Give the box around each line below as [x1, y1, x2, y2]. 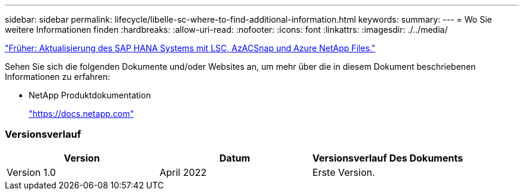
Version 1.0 [7, 166, 56, 178]
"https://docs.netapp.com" [29, 109, 134, 119]
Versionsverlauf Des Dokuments [312, 151, 463, 164]
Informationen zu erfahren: [5, 72, 111, 82]
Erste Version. [312, 166, 375, 178]
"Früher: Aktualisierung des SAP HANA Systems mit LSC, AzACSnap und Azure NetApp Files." [5, 43, 376, 53]
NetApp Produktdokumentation [29, 90, 151, 100]
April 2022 [159, 166, 207, 178]
